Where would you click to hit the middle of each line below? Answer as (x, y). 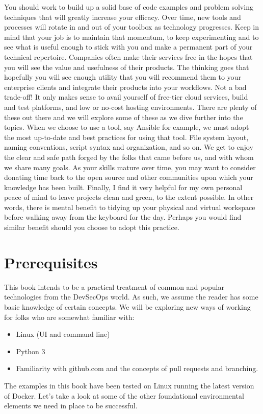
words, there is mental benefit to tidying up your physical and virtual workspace (130, 207)
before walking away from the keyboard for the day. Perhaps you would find (123, 217)
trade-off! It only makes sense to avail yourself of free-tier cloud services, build (126, 97)
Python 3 (31, 351)
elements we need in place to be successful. (71, 406)
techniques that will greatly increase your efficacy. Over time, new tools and (123, 17)
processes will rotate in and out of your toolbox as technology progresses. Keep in (132, 27)
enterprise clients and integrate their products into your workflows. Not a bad (125, 87)
